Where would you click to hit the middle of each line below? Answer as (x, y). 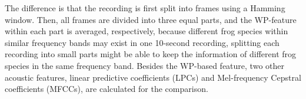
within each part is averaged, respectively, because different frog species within (147, 31)
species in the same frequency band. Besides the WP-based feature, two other (144, 65)
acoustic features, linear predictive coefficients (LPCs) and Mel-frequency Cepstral (153, 77)
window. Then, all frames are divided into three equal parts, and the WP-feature (151, 19)
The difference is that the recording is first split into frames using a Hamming (145, 8)
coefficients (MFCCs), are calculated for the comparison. (107, 89)
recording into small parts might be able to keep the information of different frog (151, 54)
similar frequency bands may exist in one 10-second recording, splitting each (142, 42)
